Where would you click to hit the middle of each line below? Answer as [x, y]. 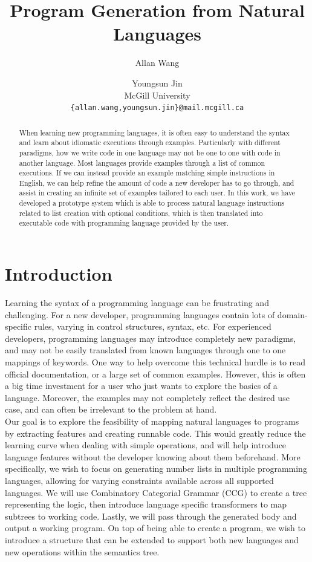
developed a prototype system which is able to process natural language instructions [152, 203]
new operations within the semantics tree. [82, 551]
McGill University [157, 95]
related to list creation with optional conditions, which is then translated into [141, 213]
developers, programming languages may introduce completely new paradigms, [151, 338]
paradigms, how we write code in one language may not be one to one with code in [150, 152]
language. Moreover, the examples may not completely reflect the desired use [147, 397]
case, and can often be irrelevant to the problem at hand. [111, 409]
